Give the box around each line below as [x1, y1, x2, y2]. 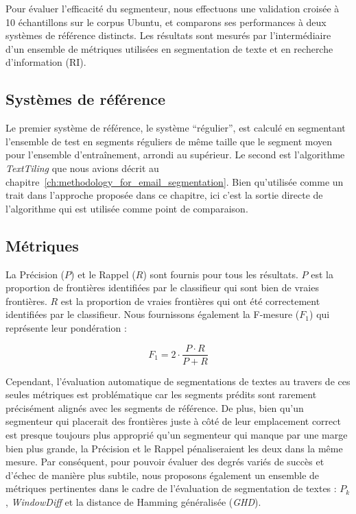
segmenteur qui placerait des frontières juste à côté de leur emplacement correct [5, 414, 341, 428]
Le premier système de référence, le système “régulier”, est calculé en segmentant [5, 121, 346, 135]
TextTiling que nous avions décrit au [5, 160, 159, 175]
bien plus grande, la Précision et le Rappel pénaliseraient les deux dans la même [5, 441, 343, 455]
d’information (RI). [5, 55, 86, 69]
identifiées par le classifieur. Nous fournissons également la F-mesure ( [5, 307, 300, 321]
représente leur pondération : [5, 320, 127, 334]
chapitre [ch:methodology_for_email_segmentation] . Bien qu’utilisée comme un [5, 174, 344, 188]
